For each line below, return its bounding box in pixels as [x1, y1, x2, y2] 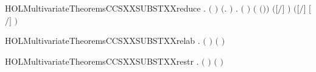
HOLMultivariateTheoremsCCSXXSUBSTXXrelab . [5, 34, 200, 47]
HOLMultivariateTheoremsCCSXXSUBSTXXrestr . [5, 54, 199, 67]
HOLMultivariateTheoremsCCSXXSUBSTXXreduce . [5, 2, 206, 14]
